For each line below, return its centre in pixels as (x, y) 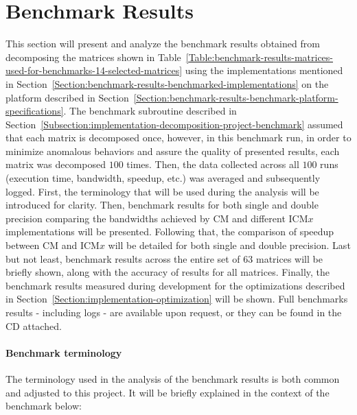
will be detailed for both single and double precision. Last (229, 245)
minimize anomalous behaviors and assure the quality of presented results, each (173, 151)
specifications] (35, 111)
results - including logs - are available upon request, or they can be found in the (174, 312)
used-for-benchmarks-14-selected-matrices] (94, 70)
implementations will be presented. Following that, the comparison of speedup (170, 232)
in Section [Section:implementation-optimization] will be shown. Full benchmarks (177, 299)
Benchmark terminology (64, 352)
